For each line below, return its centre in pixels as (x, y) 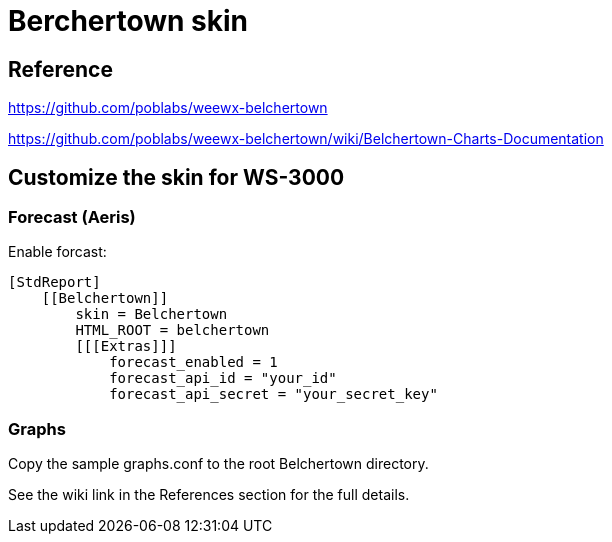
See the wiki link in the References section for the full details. (209, 495)
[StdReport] (54, 282)
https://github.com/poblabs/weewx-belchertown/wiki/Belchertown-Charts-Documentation (306, 139)
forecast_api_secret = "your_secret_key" (273, 394)
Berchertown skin (128, 21)
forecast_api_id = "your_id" (223, 378)
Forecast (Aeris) (72, 217)
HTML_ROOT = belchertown (172, 330)
